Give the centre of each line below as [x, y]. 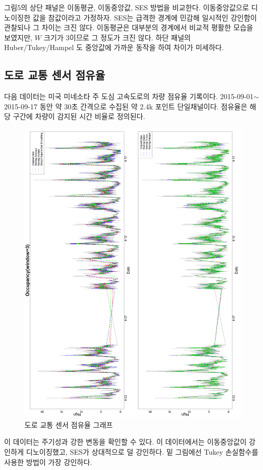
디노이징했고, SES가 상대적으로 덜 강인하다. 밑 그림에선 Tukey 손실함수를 [142, 452]
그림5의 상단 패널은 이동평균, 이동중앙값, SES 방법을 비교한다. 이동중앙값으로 [127, 7]
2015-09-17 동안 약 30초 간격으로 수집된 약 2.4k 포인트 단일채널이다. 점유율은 [126, 106]
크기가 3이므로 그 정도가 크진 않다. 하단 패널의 [117, 37]
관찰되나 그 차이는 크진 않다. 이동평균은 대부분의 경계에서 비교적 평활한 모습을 [129, 27]
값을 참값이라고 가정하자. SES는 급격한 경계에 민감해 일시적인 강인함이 [145, 17]
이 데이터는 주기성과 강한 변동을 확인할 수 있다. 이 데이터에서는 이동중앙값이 [125, 442]
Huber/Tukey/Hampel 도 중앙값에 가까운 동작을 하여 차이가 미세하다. [114, 47]
